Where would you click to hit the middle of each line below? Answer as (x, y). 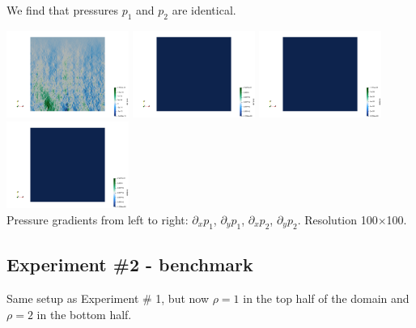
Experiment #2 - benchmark (130, 264)
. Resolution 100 (337, 219)
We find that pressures (62, 10)
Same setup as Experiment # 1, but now (108, 298)
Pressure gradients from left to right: (98, 219)
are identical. (204, 10)
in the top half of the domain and (326, 298)
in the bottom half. (84, 314)
